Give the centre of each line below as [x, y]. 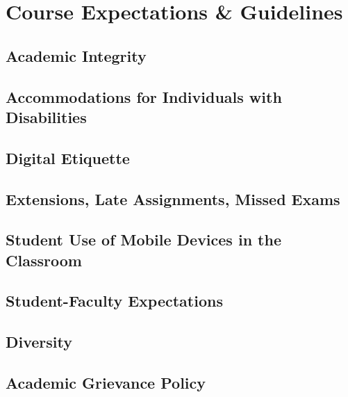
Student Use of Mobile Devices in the [143, 240]
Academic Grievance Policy [106, 383]
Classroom [44, 260]
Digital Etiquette [68, 157]
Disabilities [46, 116]
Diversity [39, 342]
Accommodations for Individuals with [144, 96]
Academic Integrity [76, 55]
